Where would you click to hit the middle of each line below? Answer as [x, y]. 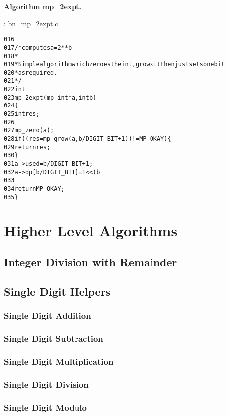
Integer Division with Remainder [91, 262]
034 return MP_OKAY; [34, 189]
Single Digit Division [46, 384]
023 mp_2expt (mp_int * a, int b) [50, 97]
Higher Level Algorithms [91, 230]
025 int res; [22, 114]
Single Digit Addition [48, 316]
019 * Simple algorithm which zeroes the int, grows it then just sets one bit [114, 64]
